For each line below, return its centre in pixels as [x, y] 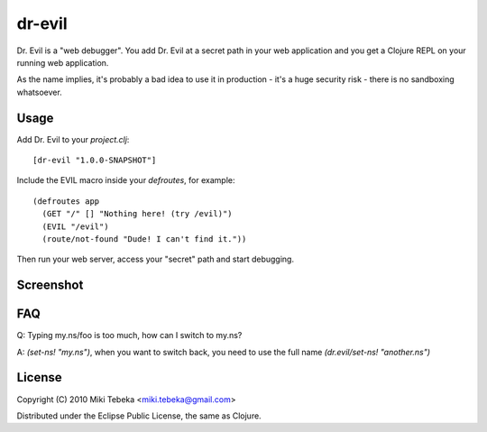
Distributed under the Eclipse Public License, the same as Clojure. [139, 416]
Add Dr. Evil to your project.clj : [73, 139]
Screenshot [50, 285]
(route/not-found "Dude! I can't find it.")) [144, 239]
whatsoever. [39, 92]
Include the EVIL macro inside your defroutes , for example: [126, 180]
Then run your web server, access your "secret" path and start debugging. [156, 259]
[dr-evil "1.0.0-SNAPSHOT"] [95, 161]
